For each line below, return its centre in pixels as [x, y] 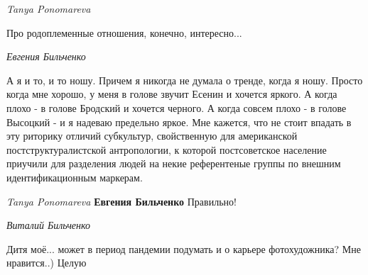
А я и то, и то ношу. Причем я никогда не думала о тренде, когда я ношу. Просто [185, 80]
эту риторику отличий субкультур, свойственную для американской [152, 136]
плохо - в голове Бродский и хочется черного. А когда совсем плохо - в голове [177, 107]
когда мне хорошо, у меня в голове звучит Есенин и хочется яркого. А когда [172, 94]
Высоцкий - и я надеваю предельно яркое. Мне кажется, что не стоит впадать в [179, 122]
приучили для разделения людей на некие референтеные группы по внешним [174, 163]
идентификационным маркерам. [75, 177]
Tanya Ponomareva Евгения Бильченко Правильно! [121, 201]
